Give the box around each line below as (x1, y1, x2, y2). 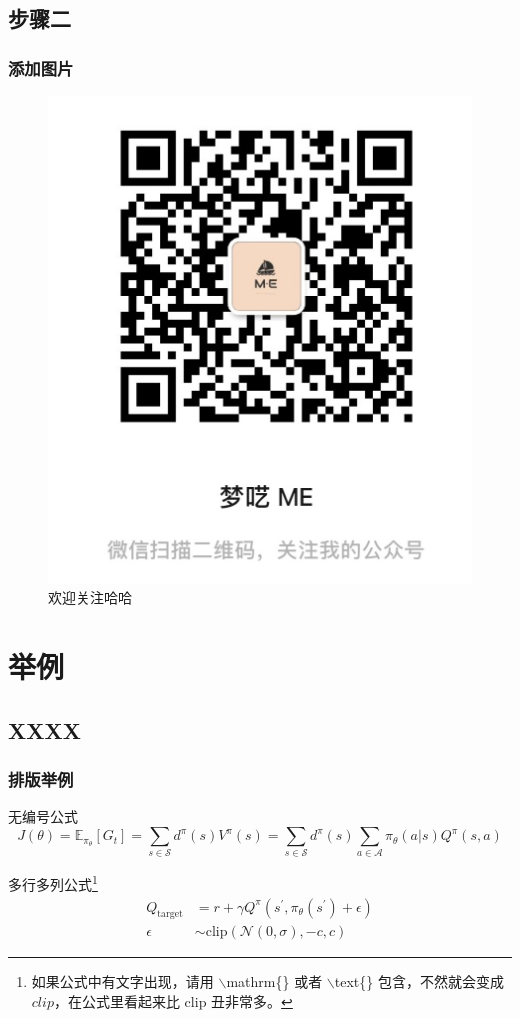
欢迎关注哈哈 (48, 587, 132, 608)
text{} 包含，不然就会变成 (334, 971, 504, 992)
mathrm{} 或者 (226, 971, 323, 992)
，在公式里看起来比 (53, 991, 180, 1012)
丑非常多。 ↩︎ (211, 991, 293, 1012)
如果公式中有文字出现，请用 (31, 971, 214, 992)
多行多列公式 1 (8, 871, 98, 895)
